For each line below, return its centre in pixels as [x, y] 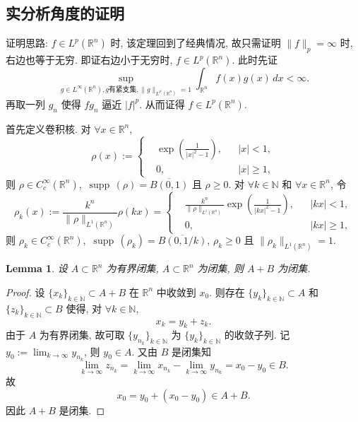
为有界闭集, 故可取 [82, 335]
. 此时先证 [255, 59]
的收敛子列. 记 [257, 335]
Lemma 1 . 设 [37, 268]
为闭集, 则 [220, 268]
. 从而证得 [162, 104]
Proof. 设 [25, 292]
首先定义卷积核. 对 [48, 128]
